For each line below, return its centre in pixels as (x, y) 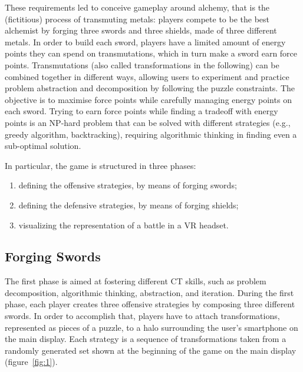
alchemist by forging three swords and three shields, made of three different (141, 30)
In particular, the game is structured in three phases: (101, 165)
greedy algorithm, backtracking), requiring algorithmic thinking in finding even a (151, 134)
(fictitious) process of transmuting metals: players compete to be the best (137, 19)
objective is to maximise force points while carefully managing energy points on (148, 99)
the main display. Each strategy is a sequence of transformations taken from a (146, 339)
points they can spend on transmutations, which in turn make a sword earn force (151, 53)
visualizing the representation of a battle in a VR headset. (123, 225)
